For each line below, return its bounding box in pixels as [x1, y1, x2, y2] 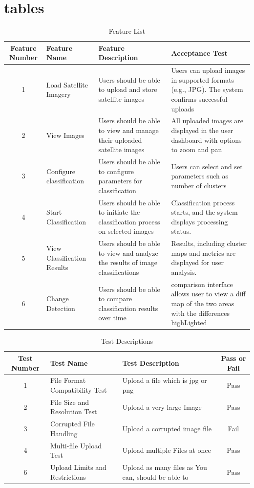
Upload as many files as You [122, 462, 207, 472]
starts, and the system [171, 207, 238, 217]
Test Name [50, 357, 88, 368]
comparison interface [171, 279, 233, 289]
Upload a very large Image [122, 401, 202, 412]
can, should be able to [122, 471, 189, 482]
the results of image [98, 257, 157, 267]
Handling [50, 428, 78, 438]
